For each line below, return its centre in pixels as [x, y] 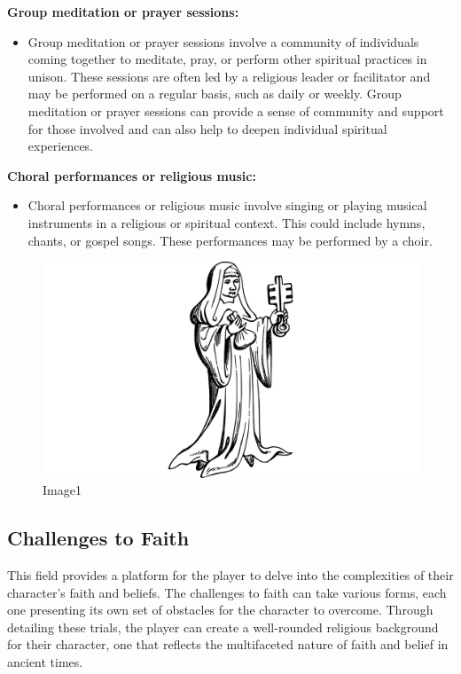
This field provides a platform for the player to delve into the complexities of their [230, 574]
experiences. [61, 146]
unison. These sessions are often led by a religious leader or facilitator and [229, 76]
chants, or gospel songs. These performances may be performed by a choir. [230, 240]
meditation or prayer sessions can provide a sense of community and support [236, 110]
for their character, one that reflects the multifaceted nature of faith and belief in [228, 644]
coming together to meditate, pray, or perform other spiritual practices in [227, 59]
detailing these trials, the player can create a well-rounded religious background [223, 627]
